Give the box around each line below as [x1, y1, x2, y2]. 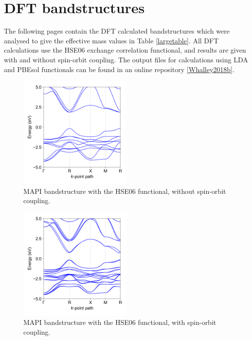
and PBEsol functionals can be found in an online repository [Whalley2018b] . [4, 64, 234, 74]
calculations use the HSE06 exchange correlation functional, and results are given [4, 45, 246, 55]
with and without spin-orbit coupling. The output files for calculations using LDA [4, 54, 248, 64]
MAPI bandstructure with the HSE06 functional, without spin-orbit [23, 186, 226, 196]
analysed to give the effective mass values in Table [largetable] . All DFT [4, 35, 219, 45]
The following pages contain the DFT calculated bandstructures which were [4, 26, 230, 36]
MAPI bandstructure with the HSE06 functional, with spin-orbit [23, 317, 216, 327]
